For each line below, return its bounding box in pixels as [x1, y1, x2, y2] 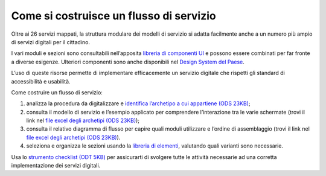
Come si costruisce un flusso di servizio [11, 9, 217, 22]
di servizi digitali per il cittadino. [11, 38, 91, 45]
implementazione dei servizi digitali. [11, 162, 101, 169]
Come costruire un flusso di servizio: [11, 88, 103, 96]
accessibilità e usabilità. [11, 77, 71, 85]
